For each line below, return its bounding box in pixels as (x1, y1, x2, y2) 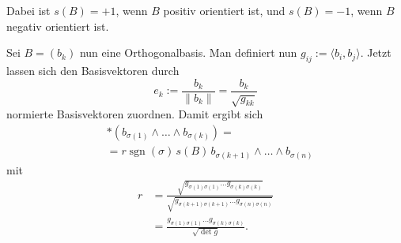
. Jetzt (360, 44, 392, 61)
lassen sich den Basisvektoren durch (6, 62, 180, 78)
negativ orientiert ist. (6, 17, 109, 34)
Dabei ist (6, 2, 51, 18)
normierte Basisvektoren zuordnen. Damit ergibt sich (6, 106, 263, 122)
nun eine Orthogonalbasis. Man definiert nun (79, 44, 297, 61)
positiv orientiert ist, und (163, 2, 286, 18)
